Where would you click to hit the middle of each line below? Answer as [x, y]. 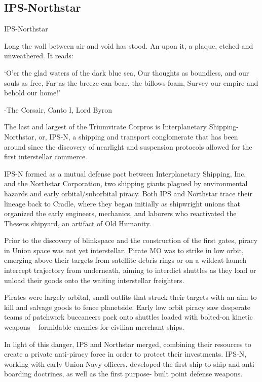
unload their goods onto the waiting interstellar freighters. [94, 280]
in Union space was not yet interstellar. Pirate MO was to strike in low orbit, [124, 250]
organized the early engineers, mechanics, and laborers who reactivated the [120, 213]
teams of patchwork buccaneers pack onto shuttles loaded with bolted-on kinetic [128, 317]
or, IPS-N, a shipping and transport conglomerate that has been [138, 136]
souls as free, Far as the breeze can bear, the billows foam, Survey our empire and [131, 82]
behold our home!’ [32, 93]
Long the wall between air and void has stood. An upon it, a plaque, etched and [129, 45]
